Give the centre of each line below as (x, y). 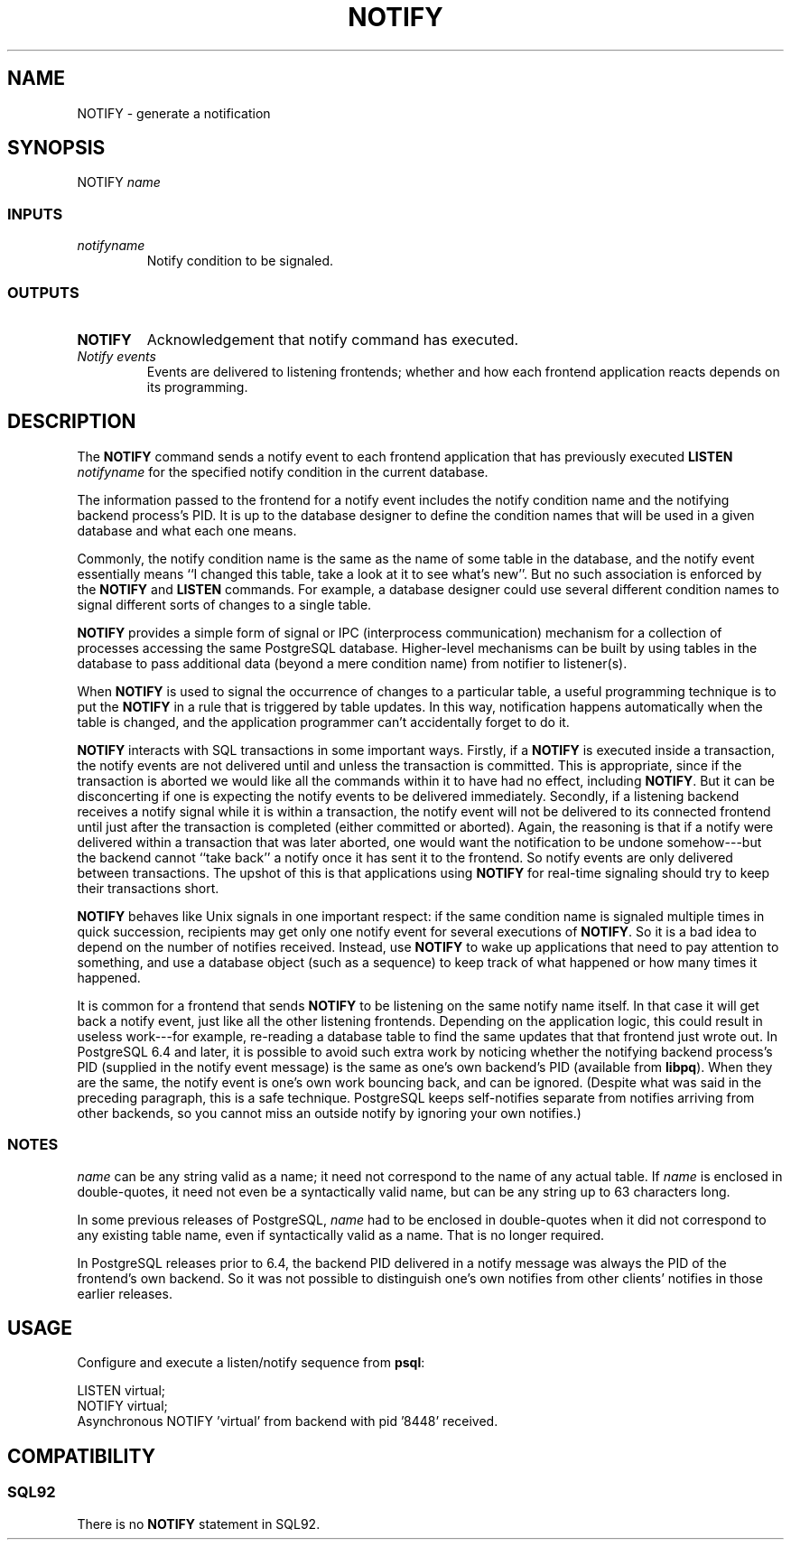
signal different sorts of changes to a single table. (224, 604)
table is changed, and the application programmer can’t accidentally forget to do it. (323, 722)
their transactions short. (148, 888)
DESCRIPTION (72, 422)
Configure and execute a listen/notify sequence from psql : (251, 1363)
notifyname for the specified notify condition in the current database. (283, 471)
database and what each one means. (187, 530)
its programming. (197, 387)
